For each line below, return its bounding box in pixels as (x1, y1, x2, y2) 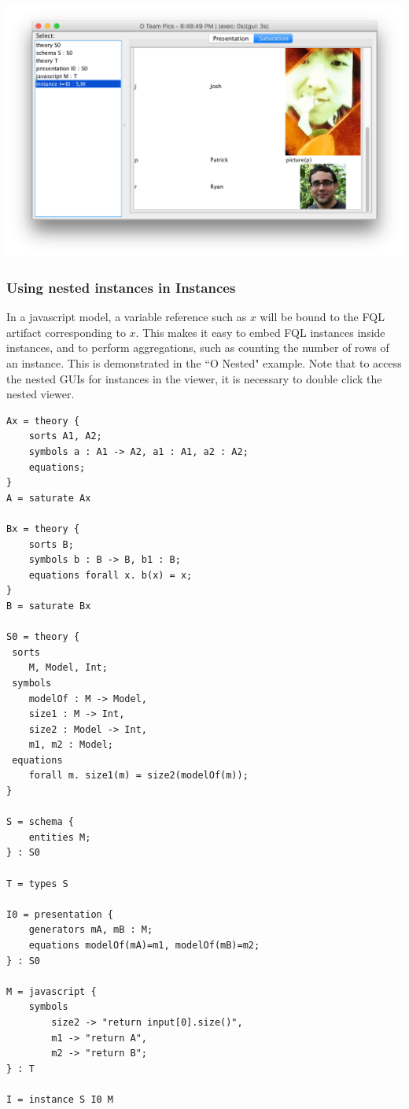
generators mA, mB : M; (28, 924, 153, 936)
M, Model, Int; (28, 662, 108, 674)
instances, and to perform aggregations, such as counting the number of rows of (6, 339, 389, 356)
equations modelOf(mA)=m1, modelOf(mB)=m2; (28, 940, 260, 951)
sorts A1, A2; (28, 431, 102, 442)
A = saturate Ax (6, 492, 91, 504)
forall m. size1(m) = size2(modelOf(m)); (28, 770, 249, 782)
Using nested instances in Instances (6, 277, 236, 297)
